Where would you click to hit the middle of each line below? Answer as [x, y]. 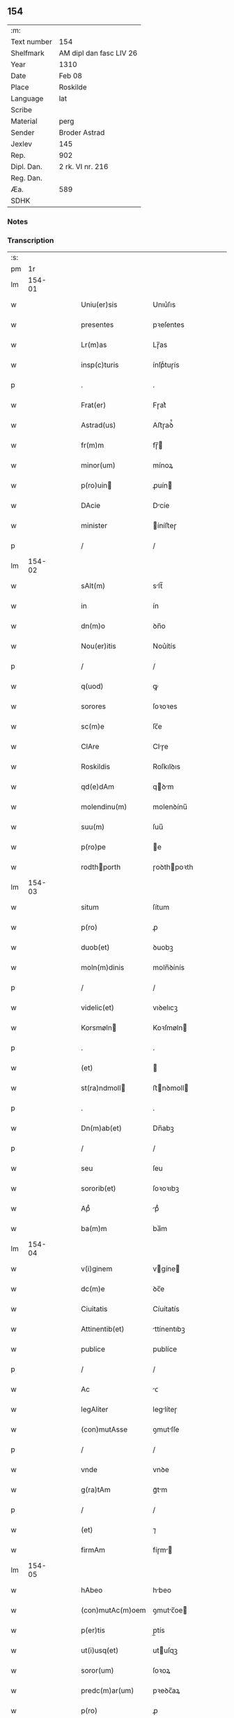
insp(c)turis [100, 365]
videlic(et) [98, 1007]
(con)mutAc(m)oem [114, 1610]
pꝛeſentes [169, 325]
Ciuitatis [94, 1309]
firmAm [93, 1550]
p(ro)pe [94, 847]
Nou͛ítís [164, 646]
